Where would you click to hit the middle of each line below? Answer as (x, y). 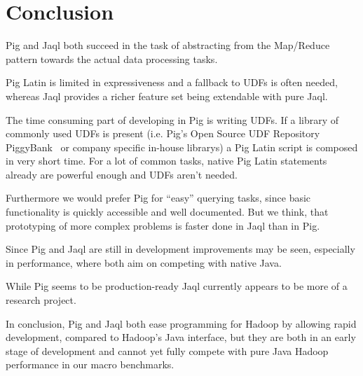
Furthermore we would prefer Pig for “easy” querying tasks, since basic (158, 198)
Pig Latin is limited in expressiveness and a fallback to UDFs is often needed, (172, 82)
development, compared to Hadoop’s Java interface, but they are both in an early (181, 337)
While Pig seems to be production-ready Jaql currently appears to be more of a (177, 286)
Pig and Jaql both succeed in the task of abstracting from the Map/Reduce (168, 45)
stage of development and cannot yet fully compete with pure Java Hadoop (167, 350)
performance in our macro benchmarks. (90, 364)
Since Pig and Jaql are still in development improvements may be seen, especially (180, 249)
